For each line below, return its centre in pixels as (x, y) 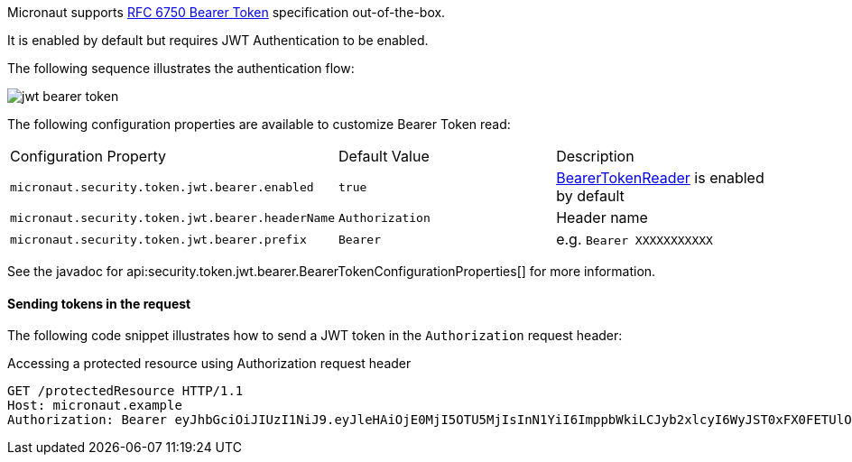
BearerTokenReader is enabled (660, 178)
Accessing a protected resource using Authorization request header (209, 364)
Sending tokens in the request (99, 303)
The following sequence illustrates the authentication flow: (181, 68)
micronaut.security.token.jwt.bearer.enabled (162, 187)
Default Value (384, 156)
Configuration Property (88, 156)
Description (595, 156)
